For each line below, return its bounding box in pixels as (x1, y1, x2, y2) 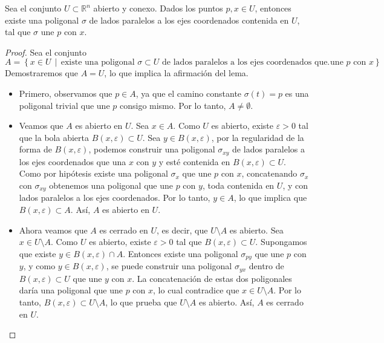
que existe (19, 247, 56, 260)
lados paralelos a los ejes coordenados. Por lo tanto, (19, 191, 210, 204)
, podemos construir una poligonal (88, 143, 215, 155)
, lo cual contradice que (153, 284, 239, 296)
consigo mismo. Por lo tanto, (119, 99, 226, 111)
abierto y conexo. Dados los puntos (93, 2, 223, 14)
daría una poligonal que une (19, 284, 123, 296)
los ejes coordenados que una (19, 155, 126, 168)
